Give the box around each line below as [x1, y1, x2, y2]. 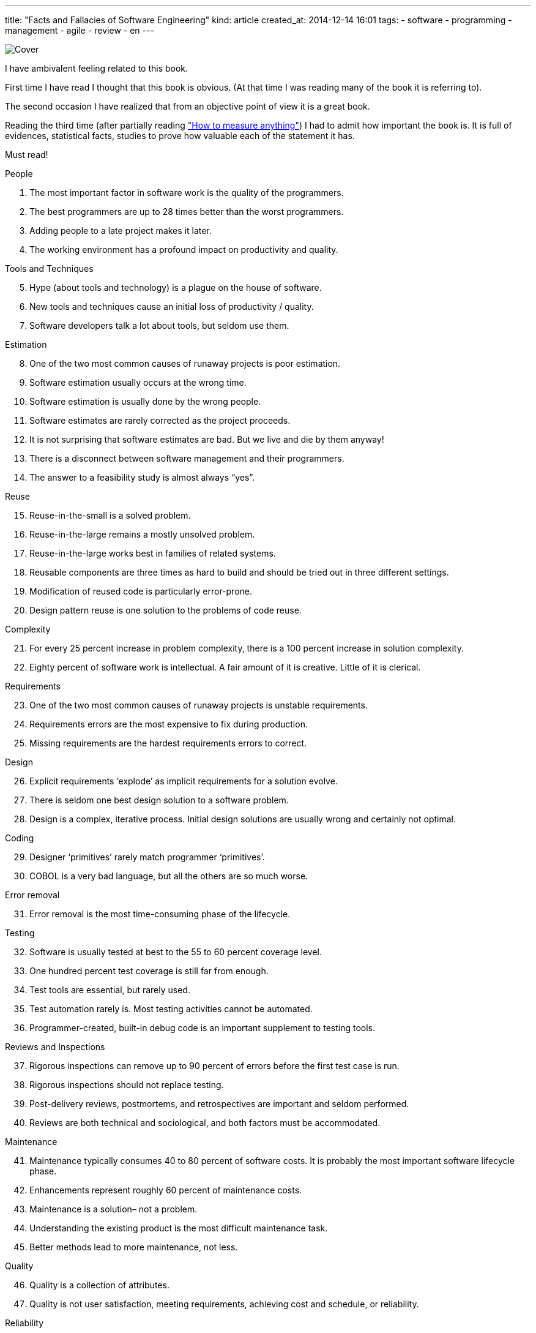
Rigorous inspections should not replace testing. [29, 1080, 224, 1090]
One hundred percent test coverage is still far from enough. [29, 966, 269, 976]
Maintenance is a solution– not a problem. [29, 1204, 198, 1214]
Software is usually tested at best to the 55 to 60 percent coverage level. [29, 947, 322, 957]
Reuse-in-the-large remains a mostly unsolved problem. [29, 529, 255, 539]
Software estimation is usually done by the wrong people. [29, 396, 261, 407]
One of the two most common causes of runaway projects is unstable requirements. [29, 700, 368, 710]
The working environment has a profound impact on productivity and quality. [29, 244, 338, 255]
